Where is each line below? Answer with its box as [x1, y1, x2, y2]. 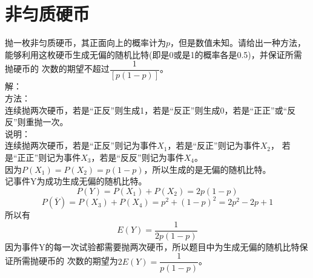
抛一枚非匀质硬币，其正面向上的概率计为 [5, 36, 166, 49]
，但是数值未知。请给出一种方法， [170, 36, 306, 49]
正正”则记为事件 [17, 150, 81, 163]
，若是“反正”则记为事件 [167, 139, 260, 152]
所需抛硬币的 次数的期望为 [13, 254, 118, 267]
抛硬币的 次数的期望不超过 [5, 62, 110, 75]
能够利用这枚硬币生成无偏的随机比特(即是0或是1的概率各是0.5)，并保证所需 [5, 48, 302, 60]
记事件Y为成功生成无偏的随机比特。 [5, 175, 147, 187]
